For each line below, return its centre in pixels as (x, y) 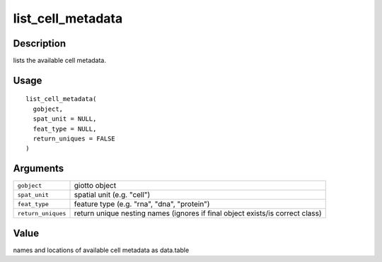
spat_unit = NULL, (65, 119)
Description (40, 43)
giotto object (95, 186)
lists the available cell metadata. (59, 61)
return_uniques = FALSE (74, 139)
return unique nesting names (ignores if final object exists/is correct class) (198, 213)
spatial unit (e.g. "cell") (112, 195)
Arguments (39, 168)
